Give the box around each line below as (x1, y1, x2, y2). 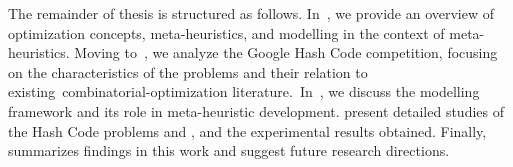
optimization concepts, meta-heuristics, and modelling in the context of (8, 22, 445, 43)
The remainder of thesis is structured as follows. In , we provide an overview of (8, 3, 494, 23)
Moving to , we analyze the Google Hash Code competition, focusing (74, 42, 498, 63)
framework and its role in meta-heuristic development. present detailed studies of (8, 100, 505, 121)
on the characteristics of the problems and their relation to (8, 61, 368, 82)
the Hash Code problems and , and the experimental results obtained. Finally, (8, 120, 487, 141)
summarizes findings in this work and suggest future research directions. (8, 140, 450, 161)
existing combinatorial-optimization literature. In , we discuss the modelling (8, 81, 480, 102)
